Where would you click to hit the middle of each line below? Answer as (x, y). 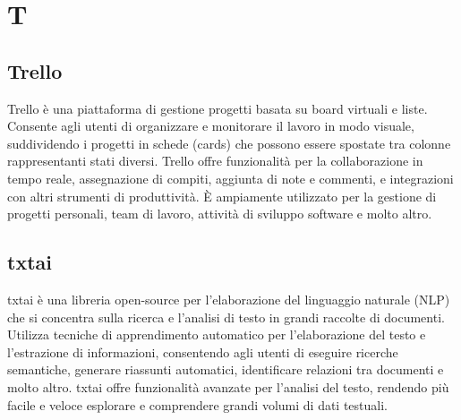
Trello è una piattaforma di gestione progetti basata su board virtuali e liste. (218, 108)
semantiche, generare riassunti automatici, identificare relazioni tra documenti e (226, 369)
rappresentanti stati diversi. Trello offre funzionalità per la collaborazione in (215, 161)
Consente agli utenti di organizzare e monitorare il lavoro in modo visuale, (211, 126)
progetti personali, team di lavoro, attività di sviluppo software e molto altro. (220, 214)
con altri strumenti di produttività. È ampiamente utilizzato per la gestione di (222, 196)
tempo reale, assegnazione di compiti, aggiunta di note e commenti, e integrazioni (230, 178)
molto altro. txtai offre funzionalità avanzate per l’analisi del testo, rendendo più (228, 386)
